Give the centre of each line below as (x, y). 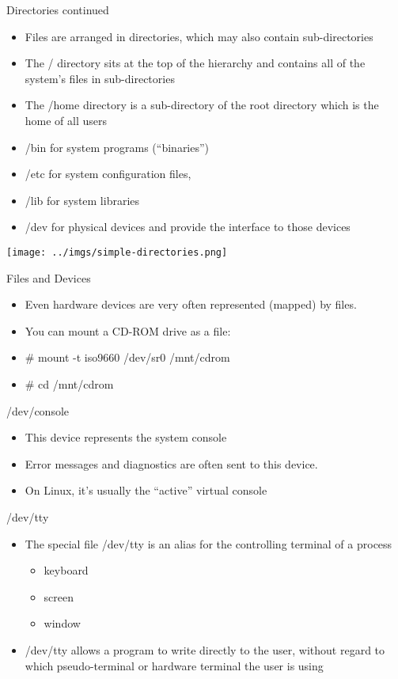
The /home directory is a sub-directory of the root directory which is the (202, 105)
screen (59, 596)
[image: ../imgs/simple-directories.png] (117, 252)
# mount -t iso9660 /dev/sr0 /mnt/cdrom (127, 357)
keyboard (66, 570)
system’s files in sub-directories (100, 78)
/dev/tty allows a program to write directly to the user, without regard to (205, 649)
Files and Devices (49, 277)
